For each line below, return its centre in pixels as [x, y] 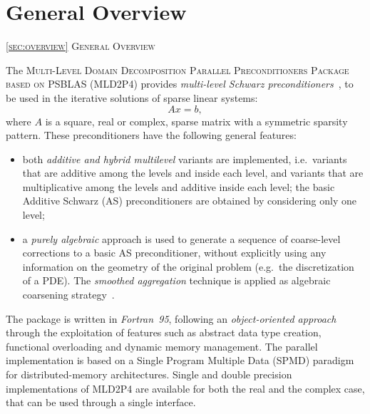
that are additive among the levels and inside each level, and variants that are [193, 173]
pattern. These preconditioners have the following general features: [151, 135]
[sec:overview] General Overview [81, 46]
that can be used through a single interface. [101, 402]
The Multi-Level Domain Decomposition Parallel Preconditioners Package [178, 69]
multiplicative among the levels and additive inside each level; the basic [179, 186]
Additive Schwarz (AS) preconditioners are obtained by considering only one [190, 201]
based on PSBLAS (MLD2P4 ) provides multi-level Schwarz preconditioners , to [180, 84]
